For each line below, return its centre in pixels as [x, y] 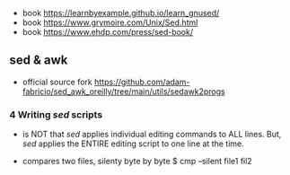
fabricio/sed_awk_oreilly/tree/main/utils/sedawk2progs [124, 91]
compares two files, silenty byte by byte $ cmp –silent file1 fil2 [137, 162]
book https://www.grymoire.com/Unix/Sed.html [110, 22]
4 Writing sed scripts [56, 114]
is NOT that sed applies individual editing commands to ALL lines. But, [152, 135]
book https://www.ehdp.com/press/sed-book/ [108, 32]
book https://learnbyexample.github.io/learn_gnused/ [121, 13]
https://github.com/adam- [142, 82]
